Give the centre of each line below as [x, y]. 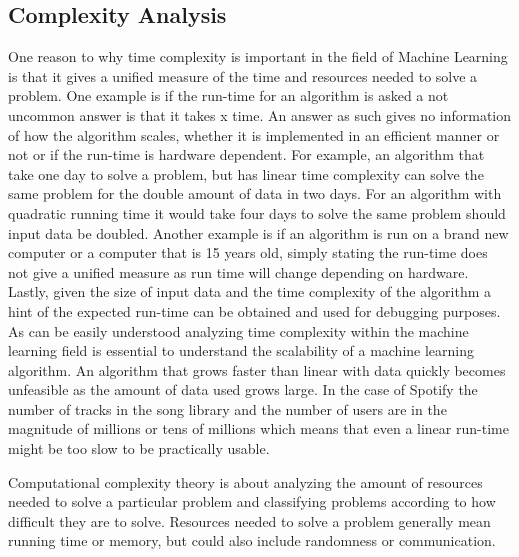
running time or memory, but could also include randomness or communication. [252, 540]
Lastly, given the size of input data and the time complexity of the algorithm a [249, 291]
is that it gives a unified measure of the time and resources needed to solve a [243, 75]
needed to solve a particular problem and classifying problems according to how [252, 501]
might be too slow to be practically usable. [139, 448]
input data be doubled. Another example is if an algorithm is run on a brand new [258, 232]
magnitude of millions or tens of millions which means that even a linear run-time [258, 428]
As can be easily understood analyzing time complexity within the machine [238, 330]
